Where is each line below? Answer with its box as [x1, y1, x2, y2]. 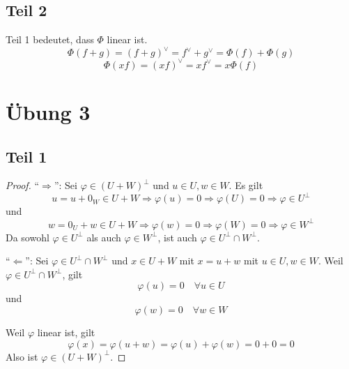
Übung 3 [6, 97, 91, 126]
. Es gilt [228, 178, 263, 193]
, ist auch [157, 229, 197, 244]
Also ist [6, 349, 38, 363]
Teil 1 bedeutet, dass [6, 32, 94, 47]
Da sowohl [6, 229, 49, 244]
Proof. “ [6, 178, 40, 193]
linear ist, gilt [37, 324, 95, 339]
